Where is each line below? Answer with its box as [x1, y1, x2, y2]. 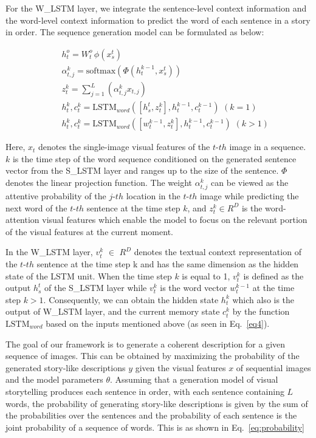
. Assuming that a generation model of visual [110, 373, 278, 386]
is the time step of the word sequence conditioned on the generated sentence [12, 152, 297, 165]
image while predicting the [199, 190, 299, 202]
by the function [232, 305, 290, 318]
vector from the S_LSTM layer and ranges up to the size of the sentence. [5, 164, 279, 177]
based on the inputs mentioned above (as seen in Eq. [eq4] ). [46, 317, 270, 329]
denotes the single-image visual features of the [38, 140, 210, 153]
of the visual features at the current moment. [5, 225, 173, 238]
